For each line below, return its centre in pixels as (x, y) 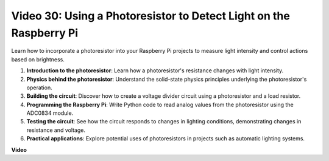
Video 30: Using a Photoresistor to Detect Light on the (151, 16)
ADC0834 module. (50, 113)
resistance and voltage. (56, 130)
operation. (39, 87)
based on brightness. (38, 59)
